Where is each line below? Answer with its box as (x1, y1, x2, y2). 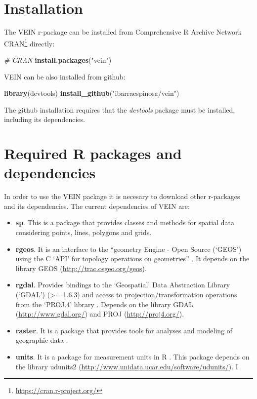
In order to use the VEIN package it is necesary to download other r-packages (4, 191, 240, 201)
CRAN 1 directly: (4, 37, 55, 48)
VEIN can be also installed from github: (4, 71, 126, 81)
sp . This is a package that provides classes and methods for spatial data (15, 217, 234, 228)
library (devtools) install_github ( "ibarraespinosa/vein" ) (4, 88, 179, 98)
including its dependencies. (4, 114, 85, 124)
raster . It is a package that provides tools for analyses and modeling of (15, 325, 233, 335)
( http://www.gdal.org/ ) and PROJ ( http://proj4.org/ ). (15, 309, 184, 319)
